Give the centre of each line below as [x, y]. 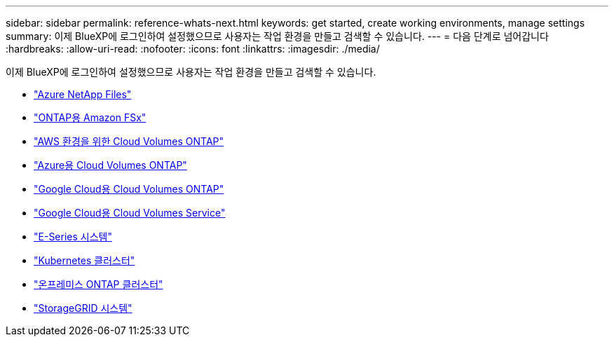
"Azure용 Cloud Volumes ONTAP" [110, 165]
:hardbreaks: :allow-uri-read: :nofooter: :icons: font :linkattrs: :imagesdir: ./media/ [193, 49]
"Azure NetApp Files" [83, 94]
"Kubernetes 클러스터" [84, 260]
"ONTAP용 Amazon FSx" [90, 117]
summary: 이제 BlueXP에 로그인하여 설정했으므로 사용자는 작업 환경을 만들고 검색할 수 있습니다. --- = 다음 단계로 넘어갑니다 [277, 36]
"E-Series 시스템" [73, 237]
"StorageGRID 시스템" [83, 308]
